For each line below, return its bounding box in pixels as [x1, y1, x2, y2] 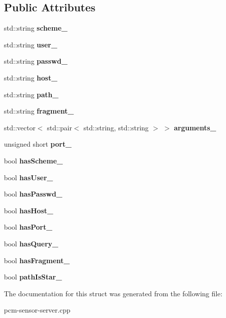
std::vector [4, 122, 36, 132]
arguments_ [174, 122, 216, 132]
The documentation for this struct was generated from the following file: [4, 288, 223, 298]
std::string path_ [4, 89, 59, 99]
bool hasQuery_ [4, 238, 58, 248]
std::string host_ [4, 72, 58, 82]
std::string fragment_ [4, 106, 74, 116]
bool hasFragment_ [4, 255, 70, 265]
